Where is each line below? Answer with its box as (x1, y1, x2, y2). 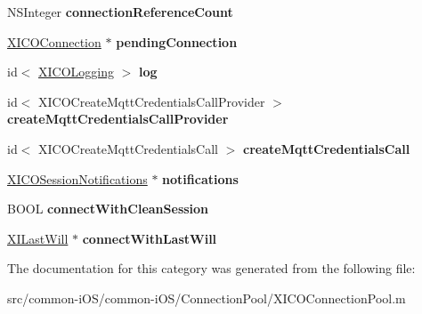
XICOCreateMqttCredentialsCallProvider (38, 92, 265, 110)
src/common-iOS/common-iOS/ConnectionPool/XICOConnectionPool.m (7, 288, 406, 307)
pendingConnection (116, 32, 238, 51)
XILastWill (7, 229, 69, 247)
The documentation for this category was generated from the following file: (7, 259, 416, 278)
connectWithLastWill (82, 229, 217, 247)
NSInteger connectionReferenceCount (7, 3, 233, 20)
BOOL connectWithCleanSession (7, 199, 209, 218)
